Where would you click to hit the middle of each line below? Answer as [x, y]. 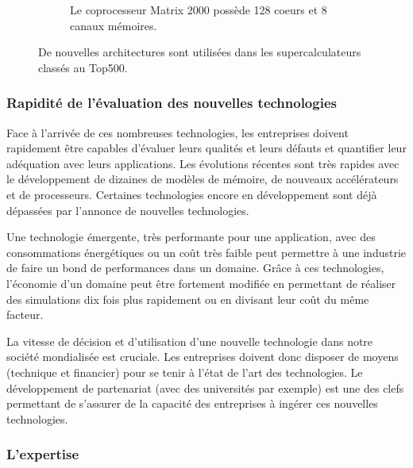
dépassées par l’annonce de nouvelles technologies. [128, 210]
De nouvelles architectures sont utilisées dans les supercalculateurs [200, 52]
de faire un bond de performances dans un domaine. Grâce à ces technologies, [195, 268]
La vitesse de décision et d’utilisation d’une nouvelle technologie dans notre [190, 341]
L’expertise [43, 454]
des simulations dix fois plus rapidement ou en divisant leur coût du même [188, 299]
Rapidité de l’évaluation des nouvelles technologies [172, 103]
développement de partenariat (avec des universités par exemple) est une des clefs [205, 387]
